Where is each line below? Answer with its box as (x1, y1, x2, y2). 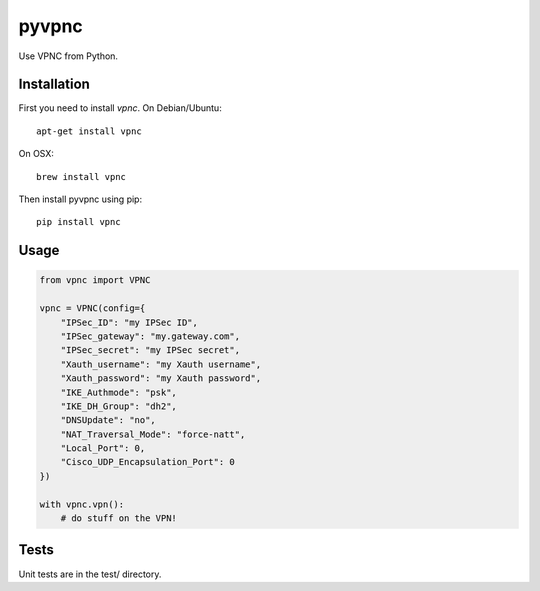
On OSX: (18, 148, 55, 160)
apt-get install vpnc (36, 125, 142, 137)
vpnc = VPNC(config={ (39, 303, 146, 314)
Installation (18, 76, 90, 93)
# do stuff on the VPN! (60, 513, 177, 524)
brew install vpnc (36, 171, 127, 182)
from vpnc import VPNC (39, 275, 151, 286)
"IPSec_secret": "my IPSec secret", (60, 345, 240, 356)
